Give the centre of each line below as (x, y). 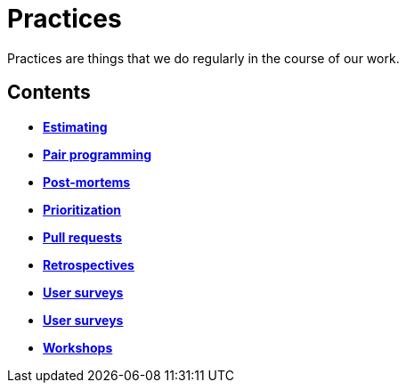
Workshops (78, 347)
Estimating (75, 126)
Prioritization (82, 209)
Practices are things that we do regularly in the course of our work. (203, 58)
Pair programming (97, 154)
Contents (49, 93)
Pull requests (82, 237)
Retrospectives (89, 264)
